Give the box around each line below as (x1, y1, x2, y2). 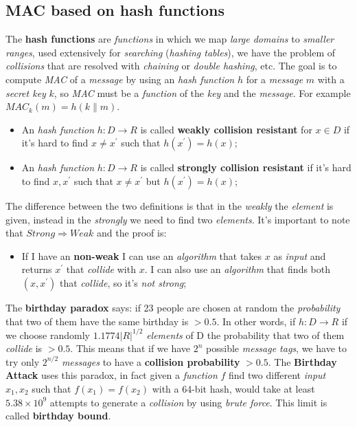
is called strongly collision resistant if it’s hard (140, 160, 352, 175)
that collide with (66, 262, 136, 276)
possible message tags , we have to (206, 341, 347, 355)
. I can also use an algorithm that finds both (144, 262, 331, 276)
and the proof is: (97, 226, 167, 240)
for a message (246, 72, 303, 86)
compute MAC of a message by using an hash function (5, 72, 235, 86)
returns (21, 262, 52, 276)
